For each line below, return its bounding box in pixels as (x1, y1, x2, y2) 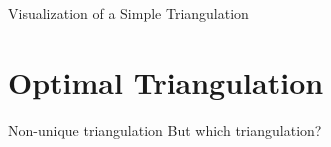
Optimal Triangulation (8, 61, 324, 102)
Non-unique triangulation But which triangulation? (8, 119, 322, 140)
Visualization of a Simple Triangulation (8, 3, 249, 23)
